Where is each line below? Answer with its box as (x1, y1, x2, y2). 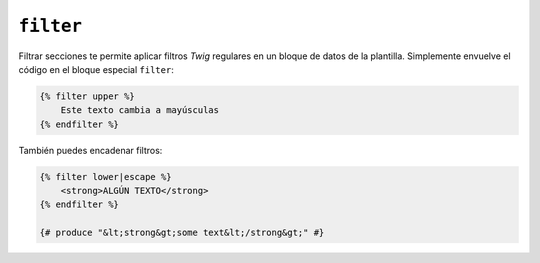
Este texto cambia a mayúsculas (60, 105, 220, 116)
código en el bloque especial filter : (18, 63, 174, 75)
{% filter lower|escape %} (39, 171, 172, 182)
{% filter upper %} (39, 90, 135, 102)
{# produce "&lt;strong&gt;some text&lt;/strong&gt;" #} (39, 227, 325, 239)
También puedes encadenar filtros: (18, 144, 163, 156)
